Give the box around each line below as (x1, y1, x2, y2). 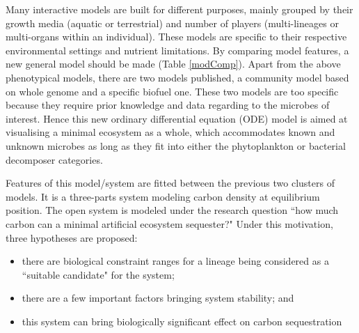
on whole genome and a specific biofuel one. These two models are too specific (6, 84, 339, 98)
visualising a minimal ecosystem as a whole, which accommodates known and (6, 125, 335, 139)
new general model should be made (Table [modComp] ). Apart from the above (6, 56, 341, 71)
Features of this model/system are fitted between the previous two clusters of (6, 176, 335, 190)
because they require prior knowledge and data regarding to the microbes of (6, 98, 330, 112)
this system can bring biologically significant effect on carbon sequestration (22, 313, 342, 328)
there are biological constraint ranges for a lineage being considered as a (22, 254, 329, 268)
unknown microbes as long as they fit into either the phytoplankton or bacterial (6, 138, 346, 153)
